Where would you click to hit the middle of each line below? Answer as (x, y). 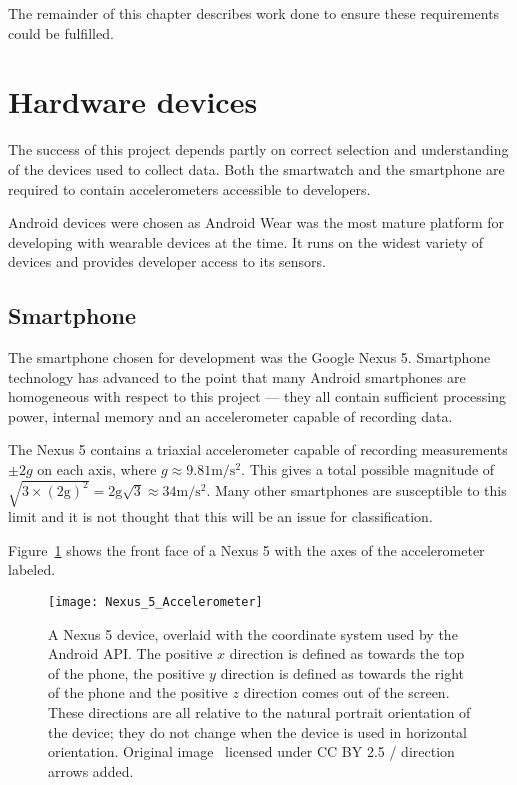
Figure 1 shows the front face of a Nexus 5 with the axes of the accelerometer (246, 549)
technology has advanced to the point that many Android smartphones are (237, 376)
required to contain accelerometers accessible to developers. (189, 188)
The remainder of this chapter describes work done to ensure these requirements (254, 13)
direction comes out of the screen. (346, 692)
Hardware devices (133, 101)
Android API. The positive (130, 653)
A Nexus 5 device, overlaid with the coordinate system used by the (253, 633)
